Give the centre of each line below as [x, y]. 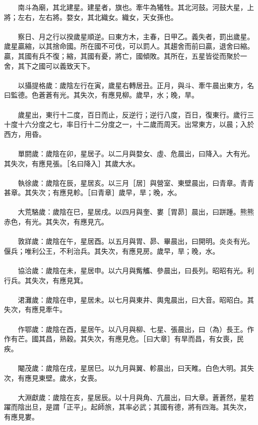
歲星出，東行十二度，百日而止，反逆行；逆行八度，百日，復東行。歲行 [132, 114]
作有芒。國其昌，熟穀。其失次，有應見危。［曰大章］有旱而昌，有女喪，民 [124, 339]
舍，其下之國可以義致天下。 [49, 65]
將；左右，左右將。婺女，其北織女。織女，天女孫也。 [91, 17]
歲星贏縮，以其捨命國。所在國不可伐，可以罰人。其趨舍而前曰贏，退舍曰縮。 [129, 46]
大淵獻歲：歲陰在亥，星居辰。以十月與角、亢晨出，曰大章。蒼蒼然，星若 [136, 397]
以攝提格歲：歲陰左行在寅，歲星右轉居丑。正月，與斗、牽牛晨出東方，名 [136, 85]
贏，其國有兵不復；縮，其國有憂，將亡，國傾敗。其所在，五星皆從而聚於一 [126, 55]
